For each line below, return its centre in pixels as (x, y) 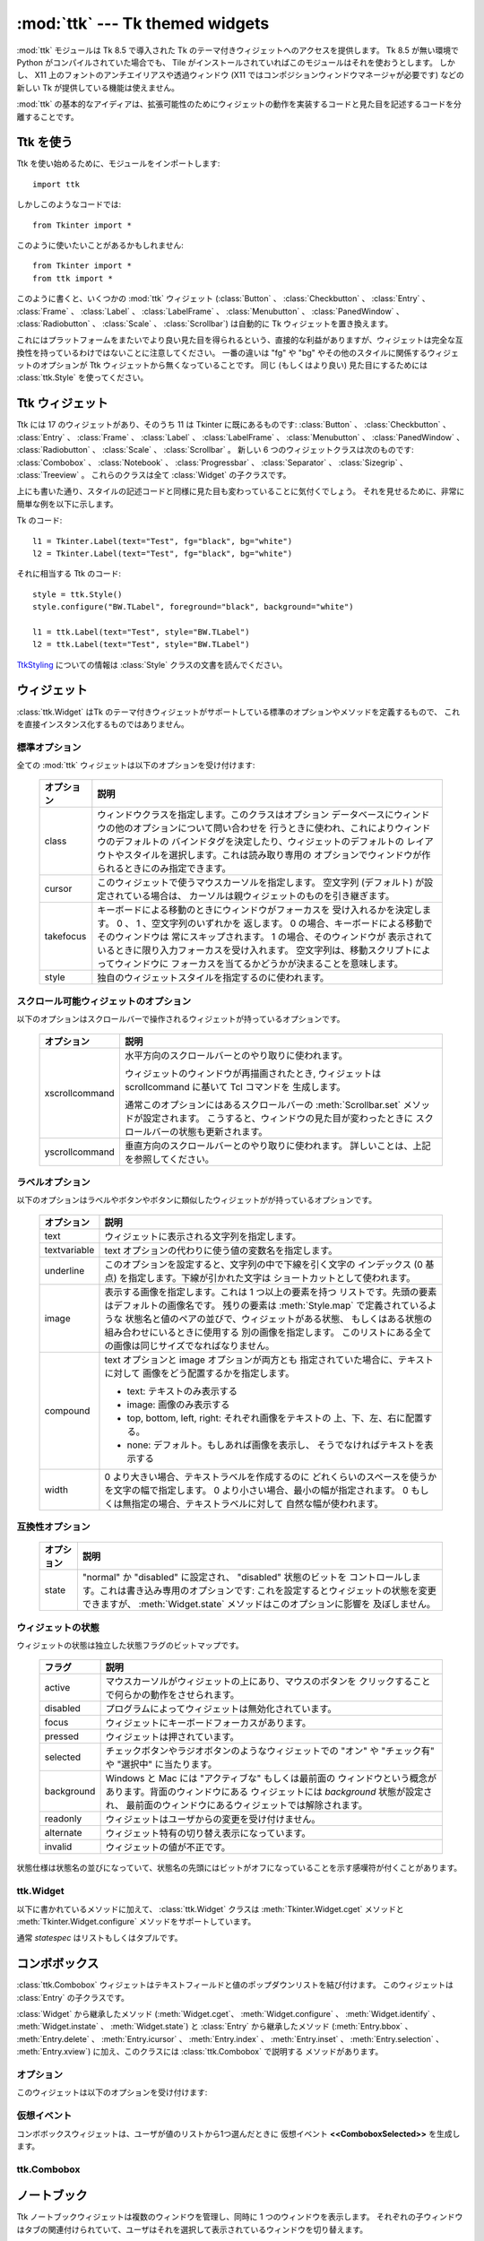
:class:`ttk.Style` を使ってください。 (82, 377)
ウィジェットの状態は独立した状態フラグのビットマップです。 (130, 1646)
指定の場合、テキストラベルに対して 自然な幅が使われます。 (257, 1503)
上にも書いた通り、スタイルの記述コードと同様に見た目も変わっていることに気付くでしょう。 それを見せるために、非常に (241, 491)
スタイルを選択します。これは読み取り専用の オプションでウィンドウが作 (277, 855)
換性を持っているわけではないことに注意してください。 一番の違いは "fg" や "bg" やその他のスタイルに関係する (222, 352)
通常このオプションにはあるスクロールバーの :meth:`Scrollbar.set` (263, 1104)
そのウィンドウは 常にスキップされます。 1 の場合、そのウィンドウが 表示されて (265, 937)
